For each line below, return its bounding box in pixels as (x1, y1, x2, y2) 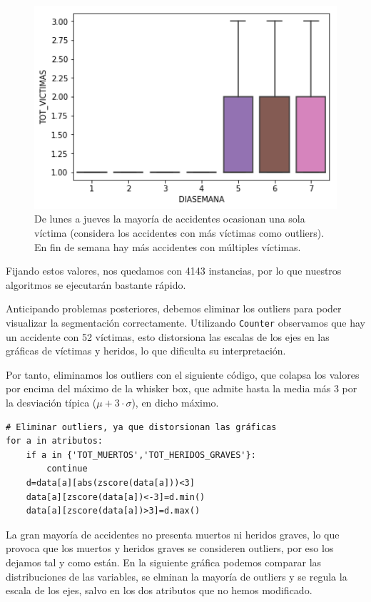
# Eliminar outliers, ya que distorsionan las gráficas (6, 422, 277, 432)
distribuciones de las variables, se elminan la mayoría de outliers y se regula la (6, 568, 347, 583)
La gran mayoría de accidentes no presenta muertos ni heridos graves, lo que (6, 526, 340, 541)
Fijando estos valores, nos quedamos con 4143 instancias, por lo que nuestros (6, 263, 342, 278)
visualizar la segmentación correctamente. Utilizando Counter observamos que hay (6, 315, 365, 330)
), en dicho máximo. (131, 394, 219, 409)
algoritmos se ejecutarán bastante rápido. (6, 277, 186, 292)
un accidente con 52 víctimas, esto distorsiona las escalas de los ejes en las (6, 329, 330, 344)
